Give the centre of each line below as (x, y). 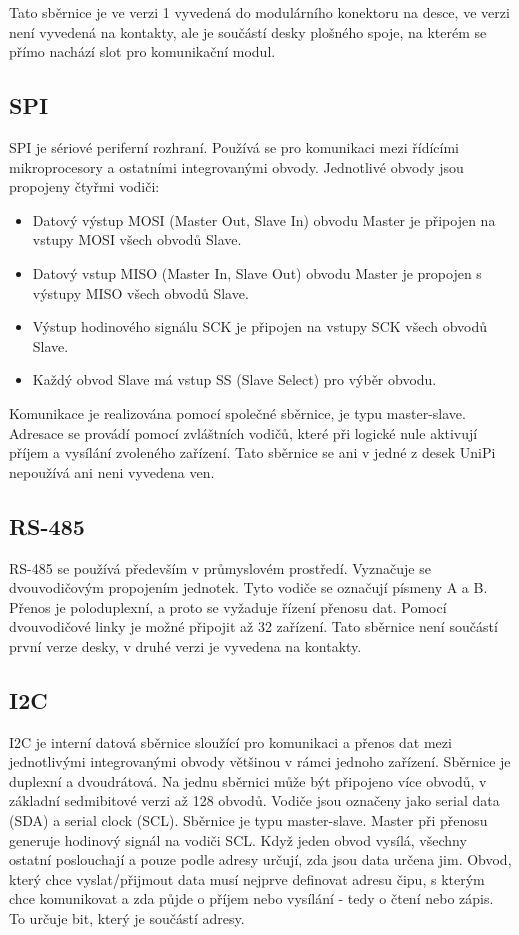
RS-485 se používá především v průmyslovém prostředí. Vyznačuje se (220, 567)
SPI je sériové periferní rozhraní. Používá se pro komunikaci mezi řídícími (234, 146)
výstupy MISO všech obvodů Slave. (140, 292)
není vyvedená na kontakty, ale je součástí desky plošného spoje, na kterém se (248, 31)
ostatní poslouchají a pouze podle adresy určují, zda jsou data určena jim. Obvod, (260, 859)
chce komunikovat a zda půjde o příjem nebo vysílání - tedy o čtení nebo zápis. (251, 898)
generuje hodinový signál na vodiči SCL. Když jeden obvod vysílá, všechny (238, 839)
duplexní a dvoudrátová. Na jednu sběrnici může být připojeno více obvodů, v (248, 780)
